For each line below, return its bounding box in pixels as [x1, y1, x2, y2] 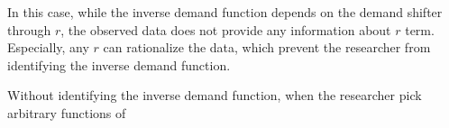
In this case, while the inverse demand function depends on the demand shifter [7, 3, 443, 21]
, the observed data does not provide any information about [60, 20, 391, 39]
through [7, 20, 51, 39]
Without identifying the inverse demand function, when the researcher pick [7, 86, 422, 105]
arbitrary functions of [7, 103, 126, 122]
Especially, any [7, 38, 89, 57]
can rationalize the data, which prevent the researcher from [103, 38, 431, 57]
